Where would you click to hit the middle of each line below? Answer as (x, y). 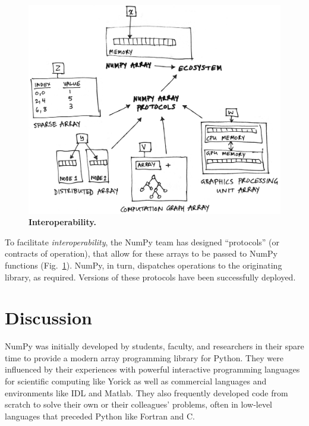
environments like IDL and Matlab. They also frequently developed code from (146, 392)
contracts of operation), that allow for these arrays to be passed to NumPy (141, 253)
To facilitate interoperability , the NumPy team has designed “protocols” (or (142, 242)
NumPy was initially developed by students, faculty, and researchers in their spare (154, 346)
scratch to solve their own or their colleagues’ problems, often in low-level (139, 404)
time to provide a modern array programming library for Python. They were (144, 357)
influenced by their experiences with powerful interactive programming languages (152, 369)
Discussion (48, 318)
